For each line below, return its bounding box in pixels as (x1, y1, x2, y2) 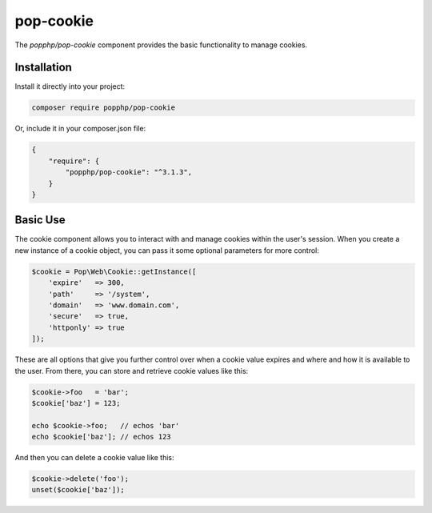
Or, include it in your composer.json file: (14, 124, 146, 134)
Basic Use (14, 213, 66, 227)
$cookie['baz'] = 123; (31, 399, 121, 407)
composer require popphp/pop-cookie (31, 103, 176, 112)
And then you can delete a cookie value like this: (14, 453, 175, 463)
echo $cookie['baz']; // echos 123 (31, 432, 171, 442)
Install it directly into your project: (14, 82, 126, 91)
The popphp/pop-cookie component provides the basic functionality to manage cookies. (14, 40, 308, 50)
